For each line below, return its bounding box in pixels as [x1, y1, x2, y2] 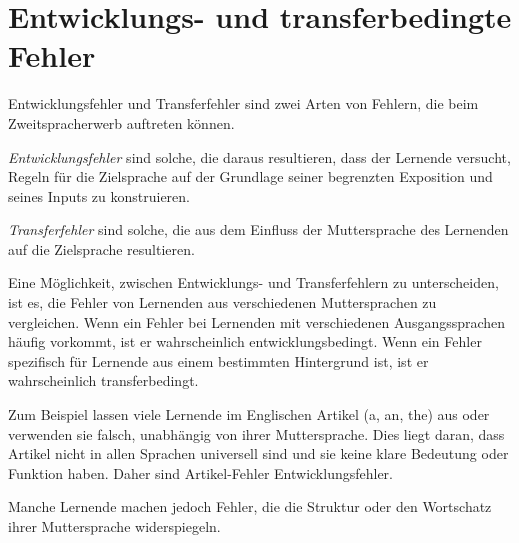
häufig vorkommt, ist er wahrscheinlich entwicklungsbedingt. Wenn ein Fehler [8, 331, 482, 352]
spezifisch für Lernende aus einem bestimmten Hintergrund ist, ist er [8, 350, 429, 371]
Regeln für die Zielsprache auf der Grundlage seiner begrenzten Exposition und [8, 166, 493, 187]
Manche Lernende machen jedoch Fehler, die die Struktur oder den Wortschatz [8, 496, 492, 517]
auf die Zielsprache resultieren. [8, 238, 195, 259]
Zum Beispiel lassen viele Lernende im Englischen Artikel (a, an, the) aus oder [8, 404, 490, 425]
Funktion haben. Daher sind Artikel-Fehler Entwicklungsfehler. [8, 462, 393, 483]
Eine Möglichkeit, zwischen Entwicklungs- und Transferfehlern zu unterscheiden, [8, 272, 499, 293]
